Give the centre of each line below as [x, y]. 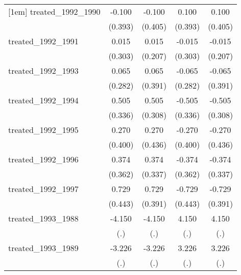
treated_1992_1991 [43, 41]
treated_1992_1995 [43, 130]
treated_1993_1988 [43, 218]
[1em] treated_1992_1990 [54, 11]
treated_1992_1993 [43, 71]
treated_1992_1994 [43, 100]
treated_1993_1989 [43, 248]
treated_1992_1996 [43, 159]
